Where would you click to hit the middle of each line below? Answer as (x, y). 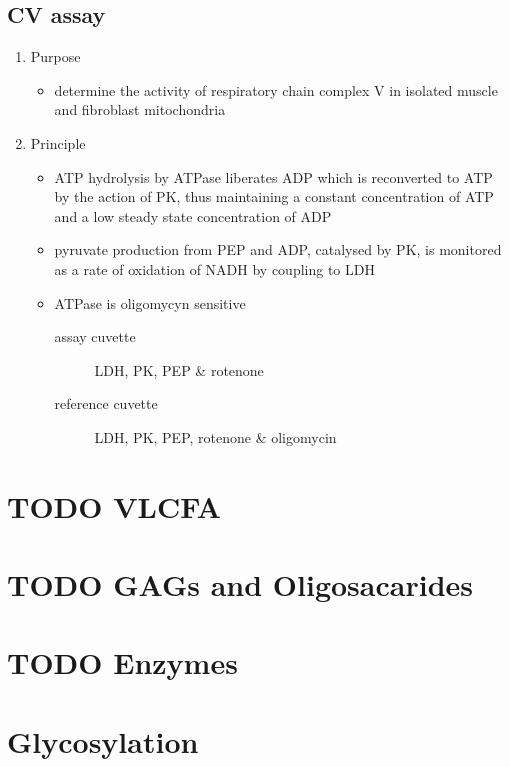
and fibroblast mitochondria (140, 109)
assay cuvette (95, 336)
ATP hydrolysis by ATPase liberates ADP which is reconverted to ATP (273, 176)
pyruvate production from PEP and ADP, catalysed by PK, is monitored (278, 249)
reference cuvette (106, 403)
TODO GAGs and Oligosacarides (240, 584)
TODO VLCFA (114, 505)
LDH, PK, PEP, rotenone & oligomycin (215, 436)
